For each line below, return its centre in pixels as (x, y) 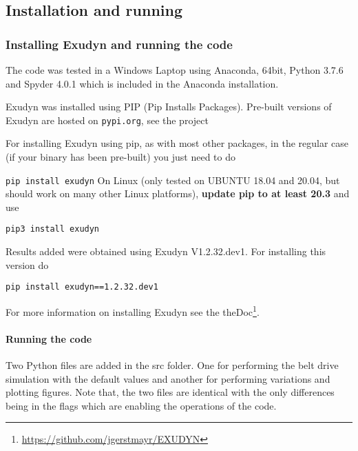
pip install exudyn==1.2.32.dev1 (82, 287)
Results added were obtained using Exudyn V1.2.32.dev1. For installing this (166, 251)
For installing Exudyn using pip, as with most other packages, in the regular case (177, 143)
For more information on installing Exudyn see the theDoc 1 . (133, 310)
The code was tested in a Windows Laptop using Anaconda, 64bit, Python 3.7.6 (175, 70)
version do (27, 264)
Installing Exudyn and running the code (119, 44)
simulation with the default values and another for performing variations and (168, 378)
